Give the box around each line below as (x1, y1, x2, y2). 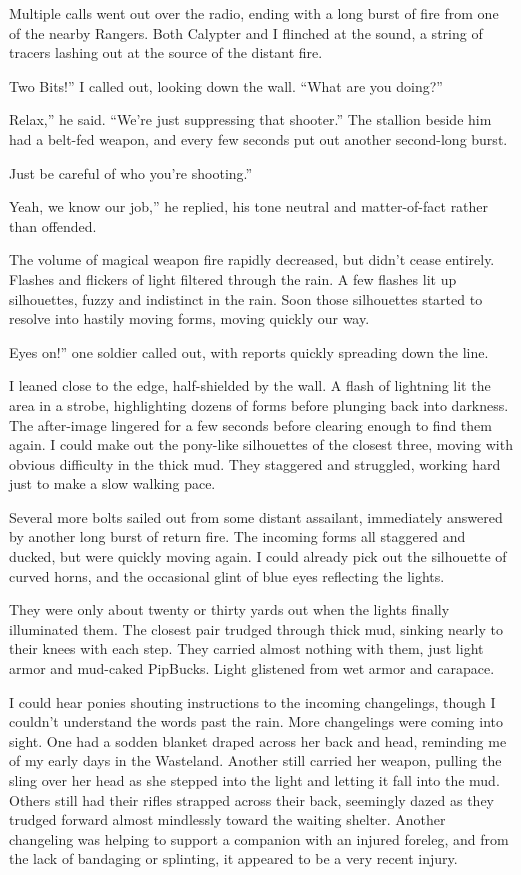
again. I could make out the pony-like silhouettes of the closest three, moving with (9, 434, 513, 455)
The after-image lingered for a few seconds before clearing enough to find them (9, 414, 492, 435)
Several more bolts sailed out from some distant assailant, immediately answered (9, 506, 503, 527)
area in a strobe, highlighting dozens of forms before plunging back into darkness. (9, 394, 509, 415)
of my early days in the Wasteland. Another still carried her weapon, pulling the (9, 750, 502, 771)
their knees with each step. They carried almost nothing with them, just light (9, 638, 484, 659)
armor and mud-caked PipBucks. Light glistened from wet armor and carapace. (9, 658, 495, 679)
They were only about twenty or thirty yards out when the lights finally (9, 599, 450, 620)
